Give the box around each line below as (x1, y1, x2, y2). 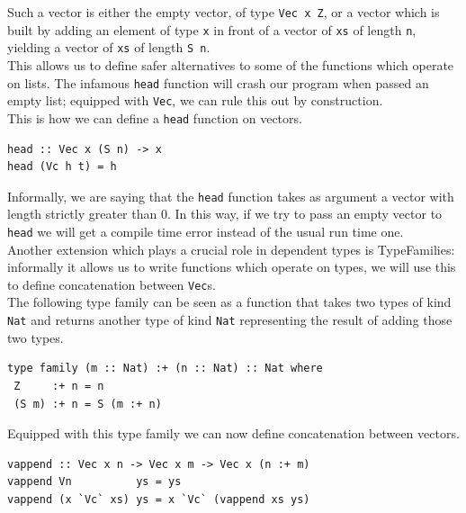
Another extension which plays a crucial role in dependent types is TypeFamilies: (7, 239, 455, 258)
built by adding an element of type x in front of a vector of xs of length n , (7, 20, 417, 39)
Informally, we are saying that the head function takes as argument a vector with (7, 186, 454, 205)
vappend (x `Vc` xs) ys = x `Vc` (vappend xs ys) (7, 492, 310, 506)
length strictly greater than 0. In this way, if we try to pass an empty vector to (7, 204, 443, 223)
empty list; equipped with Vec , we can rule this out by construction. (7, 91, 383, 110)
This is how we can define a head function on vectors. (7, 108, 302, 127)
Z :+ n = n (13, 379, 104, 392)
